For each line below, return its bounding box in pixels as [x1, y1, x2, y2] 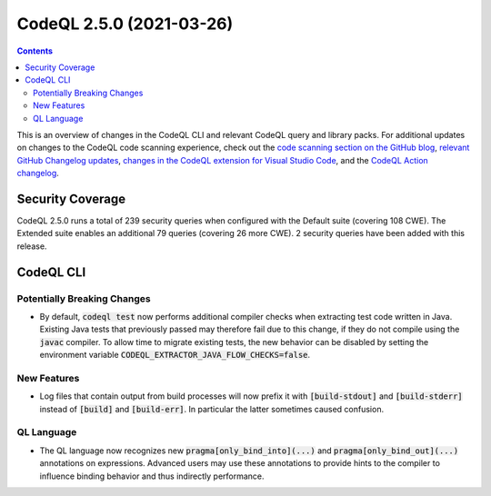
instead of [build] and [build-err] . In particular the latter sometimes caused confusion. [39, 403, 385, 414]
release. [16, 241, 47, 252]
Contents [16, 45, 54, 56]
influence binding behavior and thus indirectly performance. [39, 471, 265, 481]
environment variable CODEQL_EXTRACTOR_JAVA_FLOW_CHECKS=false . [39, 350, 311, 361]
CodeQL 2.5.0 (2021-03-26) [16, 14, 234, 34]
